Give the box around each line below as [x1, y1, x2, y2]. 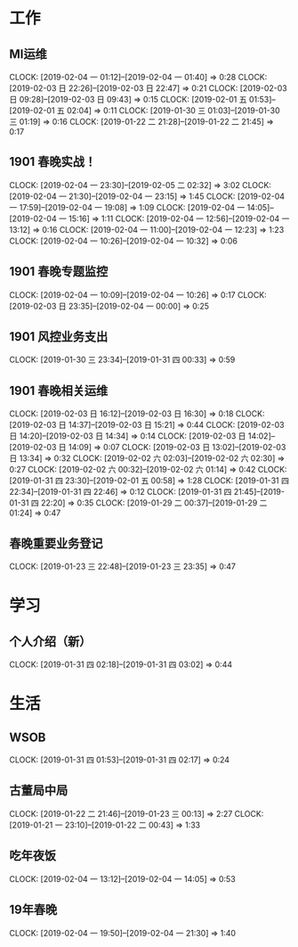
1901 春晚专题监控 [9, 264, 109, 279]
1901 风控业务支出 [9, 329, 109, 344]
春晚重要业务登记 [9, 536, 103, 551]
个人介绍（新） [9, 634, 92, 649]
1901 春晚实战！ [9, 154, 96, 169]
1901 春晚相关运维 [9, 383, 109, 398]
